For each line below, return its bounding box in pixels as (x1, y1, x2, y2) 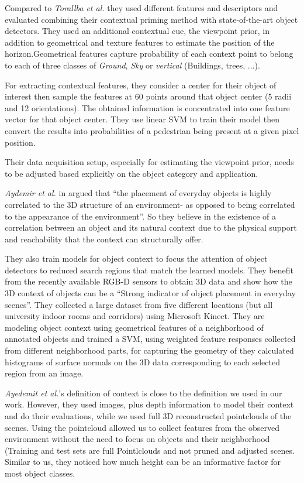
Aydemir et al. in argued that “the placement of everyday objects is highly (5, 187, 272, 199)
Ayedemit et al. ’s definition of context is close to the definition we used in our (5, 386, 282, 399)
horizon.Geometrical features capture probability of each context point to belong (5, 47, 293, 60)
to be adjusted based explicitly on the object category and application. (5, 167, 258, 179)
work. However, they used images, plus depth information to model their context (5, 398, 294, 410)
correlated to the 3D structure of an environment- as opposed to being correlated (5, 198, 295, 210)
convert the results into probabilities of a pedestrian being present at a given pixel (5, 124, 299, 136)
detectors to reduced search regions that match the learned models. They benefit (5, 263, 293, 276)
